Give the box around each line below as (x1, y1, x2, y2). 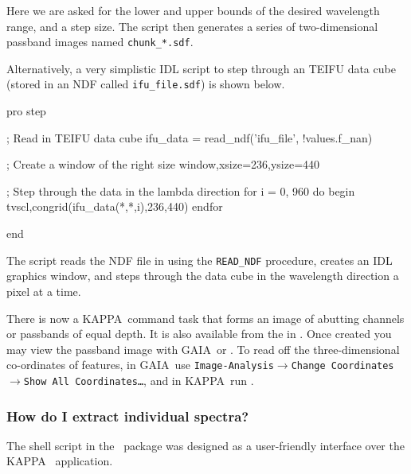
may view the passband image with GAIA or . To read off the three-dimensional (6, 340, 400, 357)
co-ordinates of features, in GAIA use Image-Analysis (6, 356, 274, 373)
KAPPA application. (6, 453, 113, 469)
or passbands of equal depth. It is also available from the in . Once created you (6, 325, 392, 342)
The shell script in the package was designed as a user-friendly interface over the (6, 437, 405, 453)
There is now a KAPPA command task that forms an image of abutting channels (6, 309, 405, 326)
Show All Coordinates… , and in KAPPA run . (23, 371, 254, 388)
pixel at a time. (6, 282, 81, 299)
